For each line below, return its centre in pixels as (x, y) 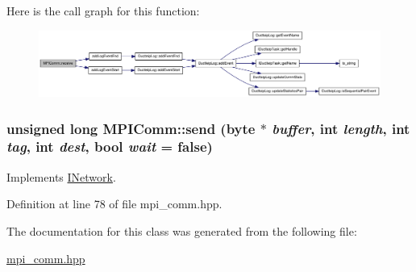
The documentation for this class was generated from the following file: (182, 230)
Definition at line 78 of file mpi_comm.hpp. (114, 204)
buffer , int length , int (341, 128)
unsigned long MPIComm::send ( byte (131, 128)
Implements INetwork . (61, 176)
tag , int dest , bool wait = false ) (110, 146)
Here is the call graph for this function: (103, 10)
